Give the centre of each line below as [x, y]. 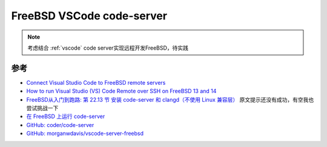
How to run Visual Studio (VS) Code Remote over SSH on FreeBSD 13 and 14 [121, 91]
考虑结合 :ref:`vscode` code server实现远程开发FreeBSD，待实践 [108, 48]
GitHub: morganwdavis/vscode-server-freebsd [85, 134]
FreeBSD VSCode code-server [89, 16]
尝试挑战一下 [42, 108]
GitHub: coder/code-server [60, 125]
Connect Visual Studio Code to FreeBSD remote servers [96, 82]
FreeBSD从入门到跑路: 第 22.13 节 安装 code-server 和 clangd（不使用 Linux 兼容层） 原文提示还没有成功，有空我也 [170, 99]
